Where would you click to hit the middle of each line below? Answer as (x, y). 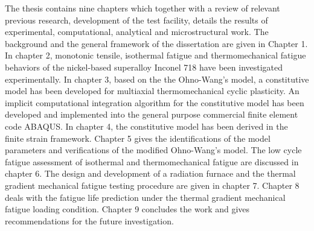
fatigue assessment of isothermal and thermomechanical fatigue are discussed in (152, 161)
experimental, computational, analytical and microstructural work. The (137, 32)
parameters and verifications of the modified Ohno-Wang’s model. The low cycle (153, 150)
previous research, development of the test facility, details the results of (136, 20)
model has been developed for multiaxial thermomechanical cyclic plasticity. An (152, 91)
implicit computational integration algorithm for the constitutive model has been (155, 102)
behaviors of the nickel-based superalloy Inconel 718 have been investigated (144, 67)
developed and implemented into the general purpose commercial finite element (152, 114)
